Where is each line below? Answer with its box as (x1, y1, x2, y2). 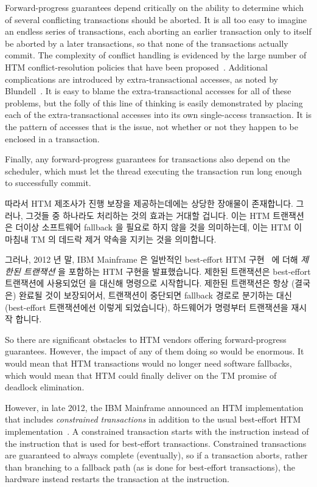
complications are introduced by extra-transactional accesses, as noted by (5, 72, 278, 85)
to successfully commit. (5, 176, 91, 189)
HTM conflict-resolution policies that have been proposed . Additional (5, 60, 268, 73)
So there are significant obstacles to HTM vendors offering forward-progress (5, 333, 287, 345)
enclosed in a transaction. (5, 132, 100, 145)
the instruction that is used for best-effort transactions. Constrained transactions (5, 437, 307, 449)
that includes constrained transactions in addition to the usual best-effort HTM (5, 413, 301, 426)
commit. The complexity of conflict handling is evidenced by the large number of (5, 49, 307, 61)
